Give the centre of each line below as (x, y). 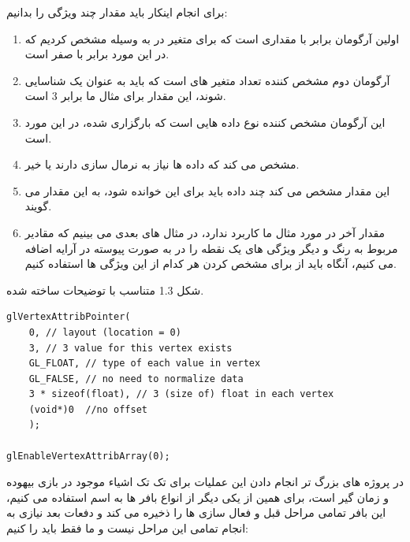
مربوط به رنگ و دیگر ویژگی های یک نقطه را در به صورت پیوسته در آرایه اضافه (211, 248)
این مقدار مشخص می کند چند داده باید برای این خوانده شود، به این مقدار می (207, 190)
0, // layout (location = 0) (105, 332)
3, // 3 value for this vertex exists (130, 348)
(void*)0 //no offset (88, 409)
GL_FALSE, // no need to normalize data (136, 379)
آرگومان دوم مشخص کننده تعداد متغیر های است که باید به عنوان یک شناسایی (207, 80)
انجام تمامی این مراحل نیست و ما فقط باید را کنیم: (127, 528)
